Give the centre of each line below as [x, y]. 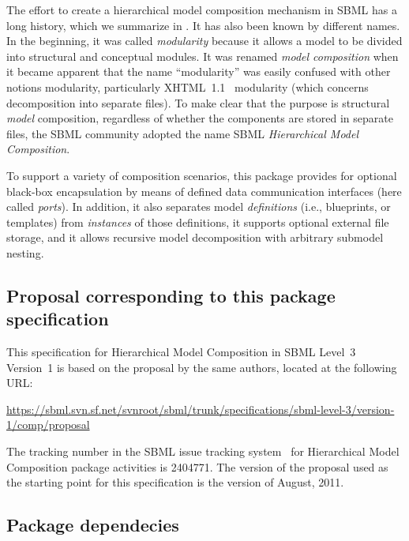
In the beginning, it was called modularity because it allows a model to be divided [204, 41]
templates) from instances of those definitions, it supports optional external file [198, 222]
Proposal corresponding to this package [171, 295]
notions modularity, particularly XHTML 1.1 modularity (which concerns [188, 86]
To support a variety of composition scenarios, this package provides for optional [202, 175]
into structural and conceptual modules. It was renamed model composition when [203, 56]
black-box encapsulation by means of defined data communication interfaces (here [204, 191]
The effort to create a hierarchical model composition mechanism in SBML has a [202, 9]
